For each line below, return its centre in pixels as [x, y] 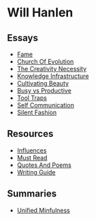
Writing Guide [36, 172]
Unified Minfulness [43, 210]
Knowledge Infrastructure [53, 76]
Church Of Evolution [45, 62]
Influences [32, 150]
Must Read [32, 157]
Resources [30, 134]
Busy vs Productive [44, 91]
